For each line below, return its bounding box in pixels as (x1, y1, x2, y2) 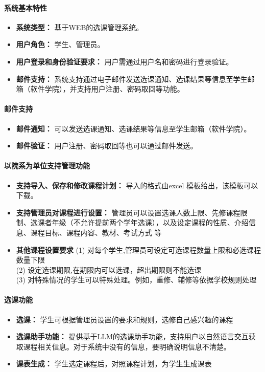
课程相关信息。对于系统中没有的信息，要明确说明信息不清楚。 (23, 341, 231, 352)
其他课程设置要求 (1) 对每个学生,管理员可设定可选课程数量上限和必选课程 (16, 244, 261, 255)
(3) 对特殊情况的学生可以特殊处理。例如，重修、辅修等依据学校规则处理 (16, 274, 257, 285)
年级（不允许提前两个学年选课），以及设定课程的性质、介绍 (52, 217, 249, 228)
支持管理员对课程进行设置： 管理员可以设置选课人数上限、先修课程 (16, 207, 240, 217)
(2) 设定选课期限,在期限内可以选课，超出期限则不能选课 (16, 264, 202, 275)
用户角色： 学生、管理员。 (16, 39, 105, 50)
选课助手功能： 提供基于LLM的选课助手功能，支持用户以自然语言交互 (16, 331, 249, 342)
